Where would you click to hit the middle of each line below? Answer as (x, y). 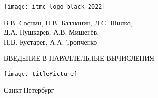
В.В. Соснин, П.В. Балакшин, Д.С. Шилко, (68, 22)
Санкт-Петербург (29, 89)
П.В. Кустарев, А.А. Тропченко (51, 41)
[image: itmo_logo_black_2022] (55, 7)
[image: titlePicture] (41, 74)
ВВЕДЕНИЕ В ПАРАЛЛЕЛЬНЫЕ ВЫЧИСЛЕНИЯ (79, 58)
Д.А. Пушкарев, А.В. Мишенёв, (52, 32)
